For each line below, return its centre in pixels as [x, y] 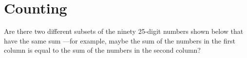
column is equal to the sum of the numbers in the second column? [102, 50]
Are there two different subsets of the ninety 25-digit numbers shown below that [124, 31]
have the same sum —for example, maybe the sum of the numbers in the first [120, 40]
